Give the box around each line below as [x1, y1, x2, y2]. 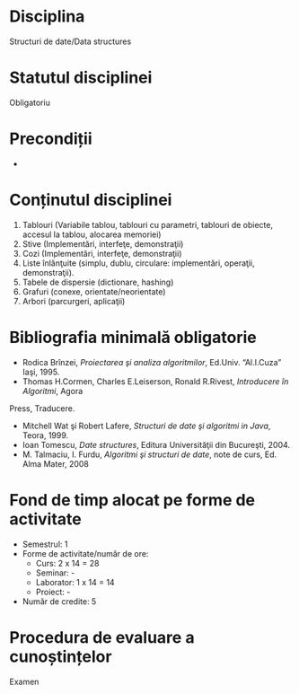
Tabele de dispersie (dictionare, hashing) [22, 277, 174, 287]
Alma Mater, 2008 [22, 458, 90, 469]
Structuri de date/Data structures [9, 36, 132, 47]
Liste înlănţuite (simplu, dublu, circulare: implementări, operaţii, [22, 258, 255, 268]
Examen [9, 676, 40, 687]
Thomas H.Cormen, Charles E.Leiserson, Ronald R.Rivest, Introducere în [22, 375, 289, 387]
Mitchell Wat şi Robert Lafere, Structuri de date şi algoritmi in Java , [22, 420, 271, 431]
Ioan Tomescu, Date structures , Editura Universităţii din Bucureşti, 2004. [22, 439, 290, 450]
